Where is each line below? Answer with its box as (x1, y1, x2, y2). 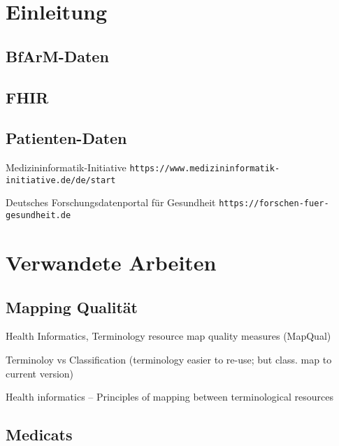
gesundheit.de (6, 210, 71, 221)
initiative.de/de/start (6, 175, 116, 185)
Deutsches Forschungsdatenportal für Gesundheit (6, 195, 216, 210)
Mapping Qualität (6, 296, 138, 317)
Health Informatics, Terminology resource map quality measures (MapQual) (6, 329, 331, 343)
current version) (6, 366, 74, 380)
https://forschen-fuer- (219, 199, 329, 209)
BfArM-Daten (6, 45, 109, 66)
